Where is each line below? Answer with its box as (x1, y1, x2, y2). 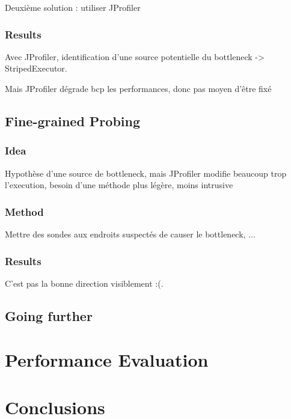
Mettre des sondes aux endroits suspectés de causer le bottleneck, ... (5, 228, 256, 240)
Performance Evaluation (5, 347, 209, 372)
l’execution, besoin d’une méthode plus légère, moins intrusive (5, 179, 233, 191)
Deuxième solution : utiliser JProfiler (5, 1, 141, 13)
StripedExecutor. (5, 62, 67, 75)
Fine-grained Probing (5, 111, 140, 130)
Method (5, 204, 44, 219)
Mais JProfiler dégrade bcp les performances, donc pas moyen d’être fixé (5, 82, 272, 94)
